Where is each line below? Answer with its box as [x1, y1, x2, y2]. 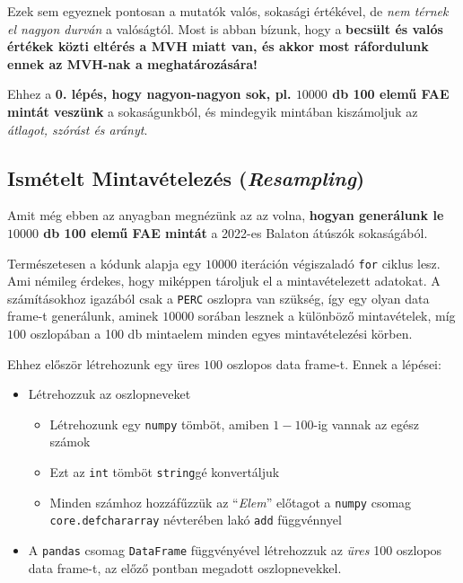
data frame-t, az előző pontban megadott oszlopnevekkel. [28, 558, 342, 577]
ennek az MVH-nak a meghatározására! [7, 54, 258, 73]
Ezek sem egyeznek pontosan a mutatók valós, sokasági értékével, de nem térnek [7, 2, 449, 20]
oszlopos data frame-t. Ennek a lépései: [226, 354, 441, 373]
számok [49, 432, 91, 451]
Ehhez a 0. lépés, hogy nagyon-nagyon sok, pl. [7, 84, 292, 103]
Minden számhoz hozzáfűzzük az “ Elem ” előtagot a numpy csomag [49, 492, 412, 511]
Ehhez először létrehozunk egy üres [7, 354, 200, 373]
